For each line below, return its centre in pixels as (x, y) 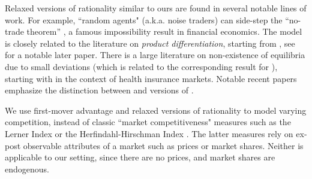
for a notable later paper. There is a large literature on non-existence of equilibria (155, 55)
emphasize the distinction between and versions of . (99, 90)
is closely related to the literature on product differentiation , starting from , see (150, 43)
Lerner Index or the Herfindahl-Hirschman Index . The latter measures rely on (149, 133)
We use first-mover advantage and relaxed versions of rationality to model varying (156, 110)
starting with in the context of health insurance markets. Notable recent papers (151, 78)
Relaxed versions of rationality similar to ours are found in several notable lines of (156, 8)
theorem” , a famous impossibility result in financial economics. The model (164, 31)
